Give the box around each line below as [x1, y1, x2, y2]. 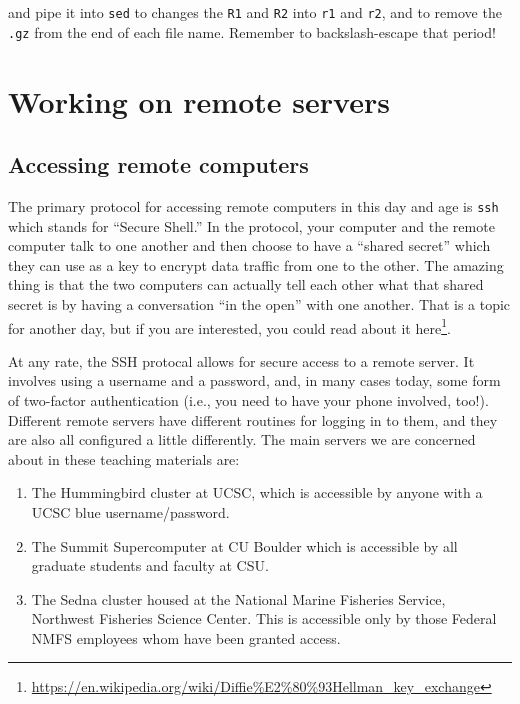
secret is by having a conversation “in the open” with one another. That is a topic [8, 293, 511, 314]
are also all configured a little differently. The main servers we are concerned [8, 429, 476, 450]
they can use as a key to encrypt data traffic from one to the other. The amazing [8, 254, 504, 275]
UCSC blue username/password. [31, 501, 230, 522]
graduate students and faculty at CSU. [31, 555, 269, 576]
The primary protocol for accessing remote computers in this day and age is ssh [8, 195, 499, 216]
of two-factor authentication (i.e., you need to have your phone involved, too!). [8, 389, 489, 410]
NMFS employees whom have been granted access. [31, 627, 341, 648]
